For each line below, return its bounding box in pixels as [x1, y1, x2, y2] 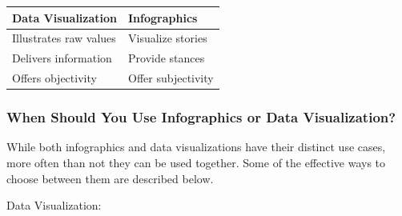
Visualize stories [128, 30, 207, 46]
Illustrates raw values [12, 30, 116, 46]
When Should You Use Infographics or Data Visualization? [6, 107, 396, 127]
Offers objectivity [12, 70, 97, 86]
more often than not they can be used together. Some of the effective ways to [6, 154, 386, 170]
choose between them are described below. [6, 170, 214, 186]
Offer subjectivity [128, 70, 214, 86]
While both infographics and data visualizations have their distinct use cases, [6, 138, 386, 155]
